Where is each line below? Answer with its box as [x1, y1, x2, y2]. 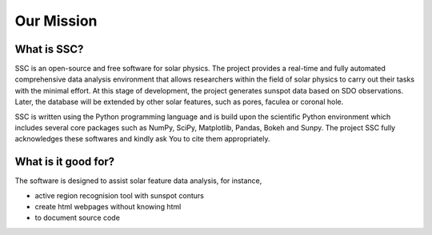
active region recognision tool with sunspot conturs [34, 190, 204, 200]
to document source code [34, 213, 120, 223]
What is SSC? [14, 42, 84, 56]
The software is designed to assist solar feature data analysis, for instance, [14, 176, 262, 185]
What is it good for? [14, 155, 115, 169]
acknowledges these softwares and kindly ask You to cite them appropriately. [14, 134, 270, 144]
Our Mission [14, 12, 98, 30]
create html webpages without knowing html [34, 202, 182, 212]
